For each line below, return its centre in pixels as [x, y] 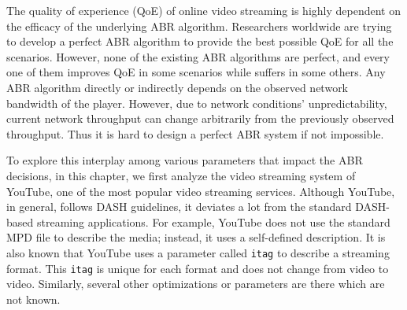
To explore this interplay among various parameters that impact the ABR [185, 160]
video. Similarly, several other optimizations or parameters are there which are [196, 284]
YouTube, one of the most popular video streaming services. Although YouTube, [201, 191]
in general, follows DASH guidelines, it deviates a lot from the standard [179, 207]
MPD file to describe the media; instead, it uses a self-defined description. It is [196, 237]
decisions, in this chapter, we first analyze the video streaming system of [181, 175]
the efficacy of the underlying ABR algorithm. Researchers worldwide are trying [199, 26]
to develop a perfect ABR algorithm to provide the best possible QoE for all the [200, 41]
